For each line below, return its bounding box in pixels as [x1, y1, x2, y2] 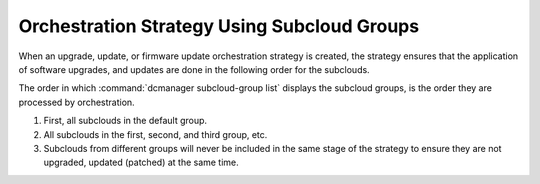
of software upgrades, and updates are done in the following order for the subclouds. [18, 63, 370, 75]
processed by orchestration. [18, 96, 135, 108]
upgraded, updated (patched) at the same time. [43, 156, 239, 169]
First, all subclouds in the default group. [43, 115, 208, 127]
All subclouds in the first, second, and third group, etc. [43, 128, 268, 140]
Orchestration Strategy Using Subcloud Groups [18, 15, 420, 37]
